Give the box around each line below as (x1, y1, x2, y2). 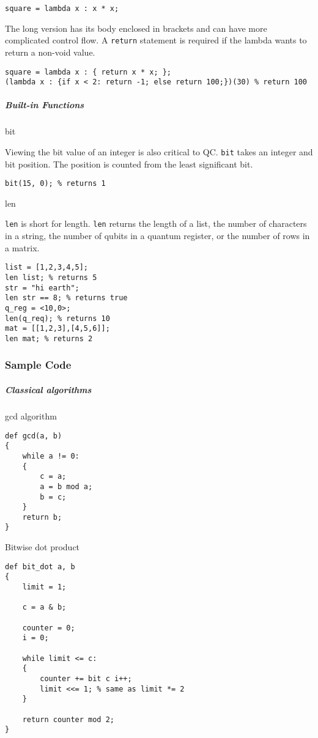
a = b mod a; (40, 482, 93, 491)
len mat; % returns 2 (5, 334, 93, 343)
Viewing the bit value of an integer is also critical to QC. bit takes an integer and (5, 145, 313, 158)
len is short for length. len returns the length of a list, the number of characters (5, 217, 307, 230)
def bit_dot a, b (5, 562, 75, 571)
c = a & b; (22, 603, 67, 612)
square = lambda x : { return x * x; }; (5, 67, 172, 76)
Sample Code (5, 357, 72, 372)
